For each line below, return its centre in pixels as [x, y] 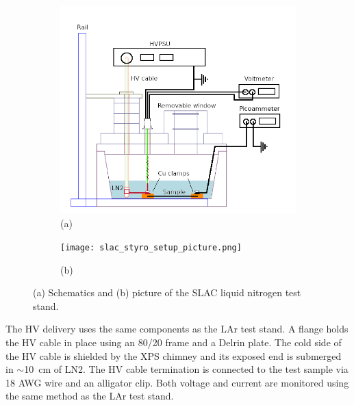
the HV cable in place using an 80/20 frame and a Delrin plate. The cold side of [174, 342]
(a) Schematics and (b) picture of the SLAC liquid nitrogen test [167, 292]
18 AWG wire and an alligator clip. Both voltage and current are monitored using [177, 382]
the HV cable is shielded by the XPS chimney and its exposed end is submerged [174, 355]
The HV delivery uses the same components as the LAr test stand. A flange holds [177, 329]
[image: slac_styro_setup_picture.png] [151, 247]
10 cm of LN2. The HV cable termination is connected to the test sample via [186, 369]
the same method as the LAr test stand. [90, 396]
